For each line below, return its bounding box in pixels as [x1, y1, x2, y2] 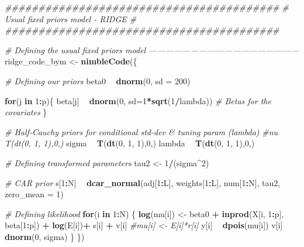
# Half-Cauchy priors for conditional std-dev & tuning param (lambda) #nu [5, 125, 278, 138]
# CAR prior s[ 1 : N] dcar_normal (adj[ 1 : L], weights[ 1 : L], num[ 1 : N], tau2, [5, 176, 281, 188]
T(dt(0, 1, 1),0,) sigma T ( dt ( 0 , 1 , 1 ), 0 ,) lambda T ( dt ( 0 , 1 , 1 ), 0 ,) [5, 137, 255, 149]
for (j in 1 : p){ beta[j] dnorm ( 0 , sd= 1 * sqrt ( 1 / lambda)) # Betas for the [5, 94, 271, 107]
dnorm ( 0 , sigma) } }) [5, 230, 85, 242]
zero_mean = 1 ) [5, 188, 64, 200]
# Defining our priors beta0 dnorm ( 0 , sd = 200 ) [5, 74, 191, 87]
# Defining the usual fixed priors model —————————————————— [5, 43, 299, 56]
